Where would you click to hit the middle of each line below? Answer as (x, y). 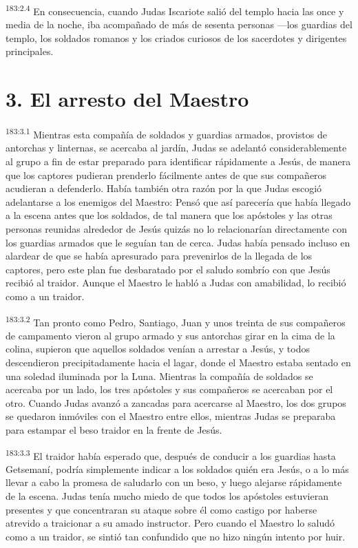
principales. (30, 51)
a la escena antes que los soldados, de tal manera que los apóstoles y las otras (169, 215)
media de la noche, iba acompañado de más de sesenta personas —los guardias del (179, 24)
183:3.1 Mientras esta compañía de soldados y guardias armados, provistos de (166, 133)
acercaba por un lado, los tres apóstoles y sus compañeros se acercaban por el (169, 389)
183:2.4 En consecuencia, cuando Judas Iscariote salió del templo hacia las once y (175, 10)
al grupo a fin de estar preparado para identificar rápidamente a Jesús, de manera (178, 161)
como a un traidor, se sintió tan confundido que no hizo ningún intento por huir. (176, 536)
